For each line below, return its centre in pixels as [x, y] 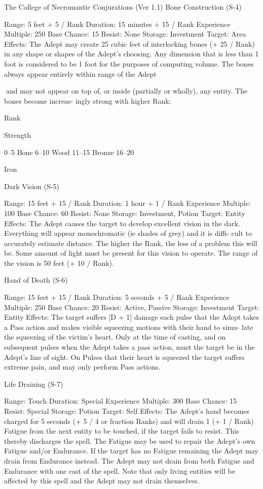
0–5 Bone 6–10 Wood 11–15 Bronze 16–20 [69, 152]
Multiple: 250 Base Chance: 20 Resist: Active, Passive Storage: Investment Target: [132, 307]
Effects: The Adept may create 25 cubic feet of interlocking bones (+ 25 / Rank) [129, 43]
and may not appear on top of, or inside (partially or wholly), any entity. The [127, 91]
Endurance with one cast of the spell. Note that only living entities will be [120, 470]
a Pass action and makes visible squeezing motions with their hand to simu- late [129, 327]
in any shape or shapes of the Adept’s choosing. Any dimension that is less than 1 [131, 54]
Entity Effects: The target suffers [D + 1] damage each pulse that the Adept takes [132, 317]
